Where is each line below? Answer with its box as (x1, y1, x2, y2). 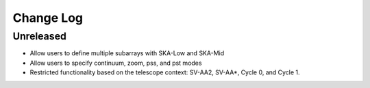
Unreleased (12, 30, 66, 42)
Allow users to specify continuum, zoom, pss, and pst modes (29, 59, 202, 67)
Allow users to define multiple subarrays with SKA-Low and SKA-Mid (29, 49, 225, 57)
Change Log (12, 10, 84, 25)
